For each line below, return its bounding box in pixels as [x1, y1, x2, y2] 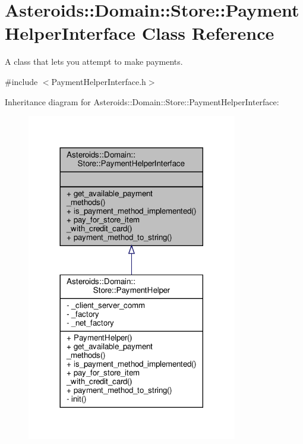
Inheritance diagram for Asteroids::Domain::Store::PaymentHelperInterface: [5, 95, 279, 108]
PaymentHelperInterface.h [51, 75, 146, 87]
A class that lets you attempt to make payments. [5, 55, 183, 68]
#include [5, 75, 38, 87]
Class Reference [141, 21, 274, 45]
